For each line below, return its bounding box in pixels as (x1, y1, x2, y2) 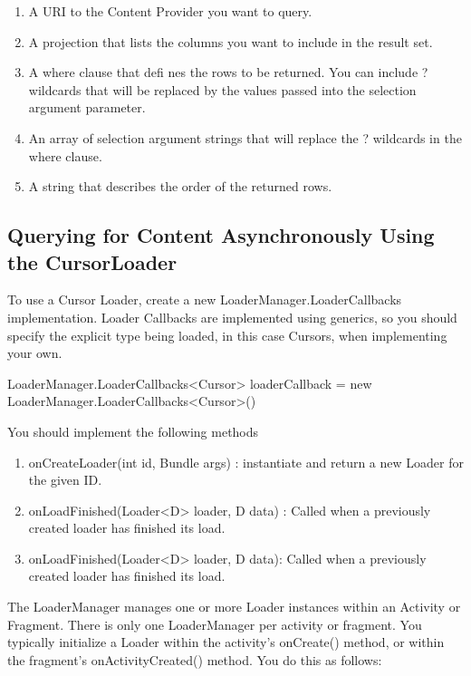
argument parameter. (28, 98, 146, 117)
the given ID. (28, 470, 102, 489)
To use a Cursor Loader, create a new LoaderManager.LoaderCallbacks (7, 290, 402, 309)
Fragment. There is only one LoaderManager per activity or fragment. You (7, 614, 422, 633)
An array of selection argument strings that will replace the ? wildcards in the (28, 128, 462, 147)
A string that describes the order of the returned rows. (28, 177, 332, 196)
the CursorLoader (7, 247, 178, 275)
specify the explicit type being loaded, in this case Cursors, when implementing (7, 325, 447, 344)
